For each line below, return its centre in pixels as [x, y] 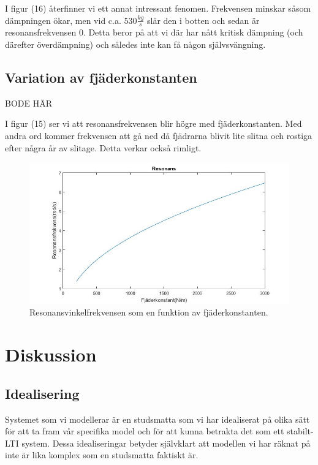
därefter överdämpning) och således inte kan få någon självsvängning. [135, 44]
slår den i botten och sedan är [203, 20]
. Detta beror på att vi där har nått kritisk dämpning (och [193, 32]
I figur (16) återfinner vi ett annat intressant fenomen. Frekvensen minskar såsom [158, 8]
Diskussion [51, 354]
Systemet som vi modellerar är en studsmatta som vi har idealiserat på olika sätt [157, 419]
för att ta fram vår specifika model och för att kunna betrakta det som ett [145, 431]
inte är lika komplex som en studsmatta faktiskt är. [102, 455]
